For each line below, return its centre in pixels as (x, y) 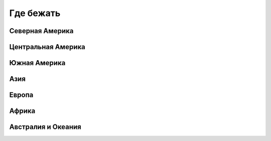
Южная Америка (37, 63)
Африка (22, 111)
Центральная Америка (47, 47)
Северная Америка (41, 31)
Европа (21, 95)
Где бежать (35, 13)
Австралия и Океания (45, 127)
